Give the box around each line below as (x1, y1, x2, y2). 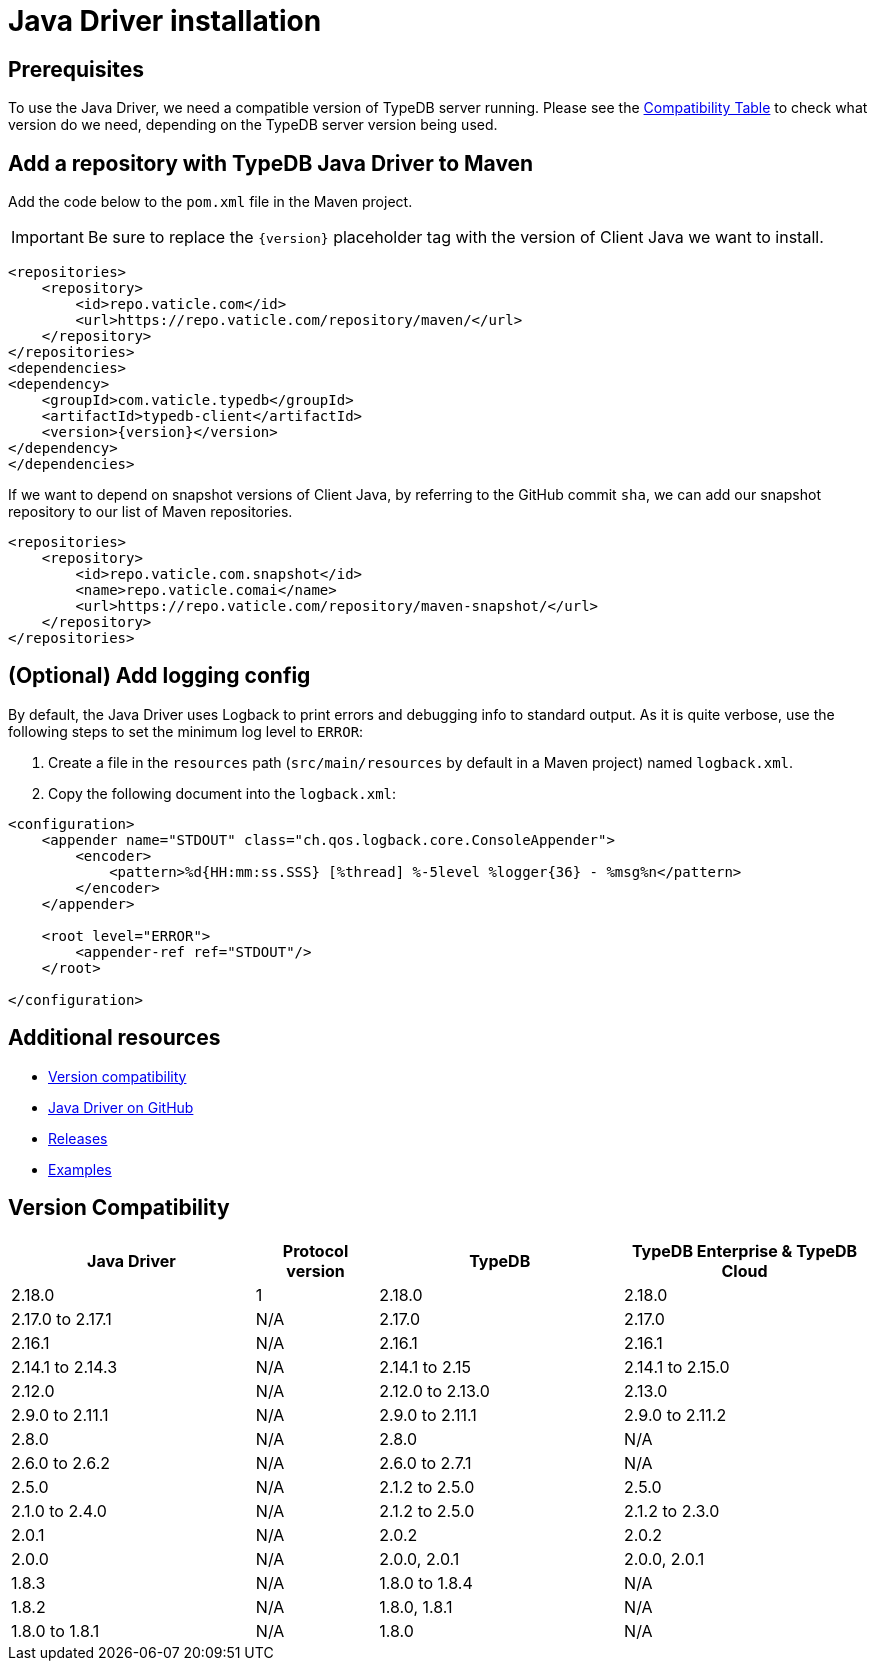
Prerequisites (8, 56, 144, 82)
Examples (48, 1160, 112, 1178)
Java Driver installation (8, 4, 322, 38)
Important (11, 227, 84, 248)
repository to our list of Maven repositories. (8, 503, 293, 521)
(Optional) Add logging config (8, 663, 311, 689)
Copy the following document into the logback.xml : (48, 784, 397, 802)
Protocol (282, 1240, 349, 1261)
